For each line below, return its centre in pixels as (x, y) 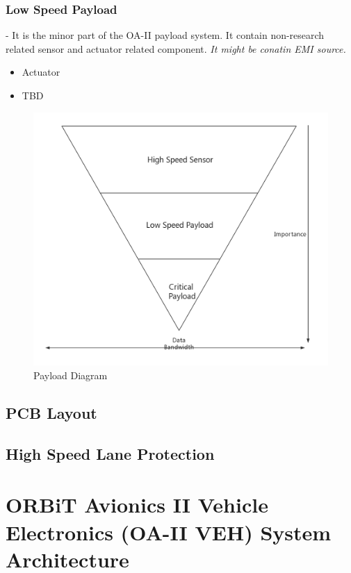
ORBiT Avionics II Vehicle (137, 505)
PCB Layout (51, 412)
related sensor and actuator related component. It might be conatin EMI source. (176, 48)
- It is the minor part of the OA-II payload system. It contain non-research (165, 35)
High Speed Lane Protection (110, 453)
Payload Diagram (71, 375)
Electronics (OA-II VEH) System (169, 532)
